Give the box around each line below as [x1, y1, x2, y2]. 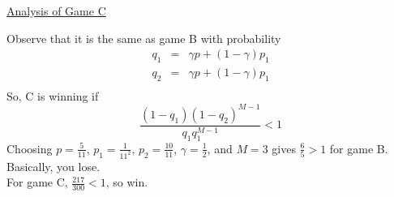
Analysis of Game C [6, 2, 106, 19]
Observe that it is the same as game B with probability [6, 29, 281, 46]
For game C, [6, 173, 68, 191]
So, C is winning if [6, 87, 99, 104]
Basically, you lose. [6, 157, 101, 174]
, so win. [105, 173, 148, 191]
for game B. [329, 139, 388, 156]
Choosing [6, 139, 53, 156]
